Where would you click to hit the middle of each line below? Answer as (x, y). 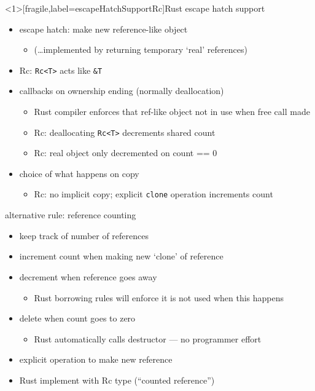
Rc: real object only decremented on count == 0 (126, 153)
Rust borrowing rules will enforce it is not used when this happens (159, 297)
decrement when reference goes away (88, 276)
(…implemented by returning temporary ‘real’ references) (141, 49)
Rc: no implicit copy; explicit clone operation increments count (154, 194)
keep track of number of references (84, 235)
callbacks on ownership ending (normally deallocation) (122, 91)
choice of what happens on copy (79, 173)
